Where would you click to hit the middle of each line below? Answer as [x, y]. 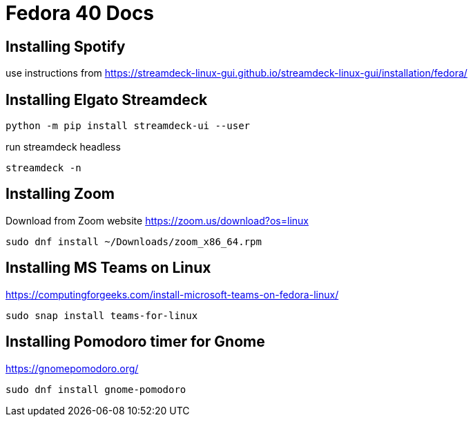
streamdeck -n [44, 168]
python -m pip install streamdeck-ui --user [128, 126]
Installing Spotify [66, 46]
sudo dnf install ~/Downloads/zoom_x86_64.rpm [134, 241]
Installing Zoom [60, 194]
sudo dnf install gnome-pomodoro [96, 389]
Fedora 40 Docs [80, 13]
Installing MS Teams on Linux [108, 268]
